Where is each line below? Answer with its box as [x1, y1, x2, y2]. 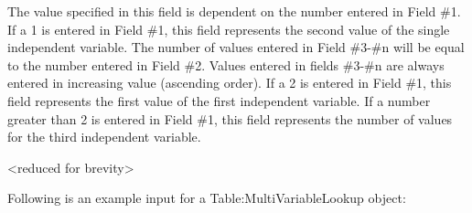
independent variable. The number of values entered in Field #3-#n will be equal [7, 37, 465, 57]
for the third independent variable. [7, 127, 201, 146]
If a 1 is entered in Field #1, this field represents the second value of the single [7, 19, 450, 38]
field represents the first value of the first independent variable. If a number [7, 91, 431, 110]
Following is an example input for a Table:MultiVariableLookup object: [7, 188, 406, 208]
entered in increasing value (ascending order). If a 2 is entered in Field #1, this [7, 73, 452, 92]
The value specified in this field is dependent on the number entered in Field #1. [7, 2, 461, 20]
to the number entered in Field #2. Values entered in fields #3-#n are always [7, 55, 445, 74]
